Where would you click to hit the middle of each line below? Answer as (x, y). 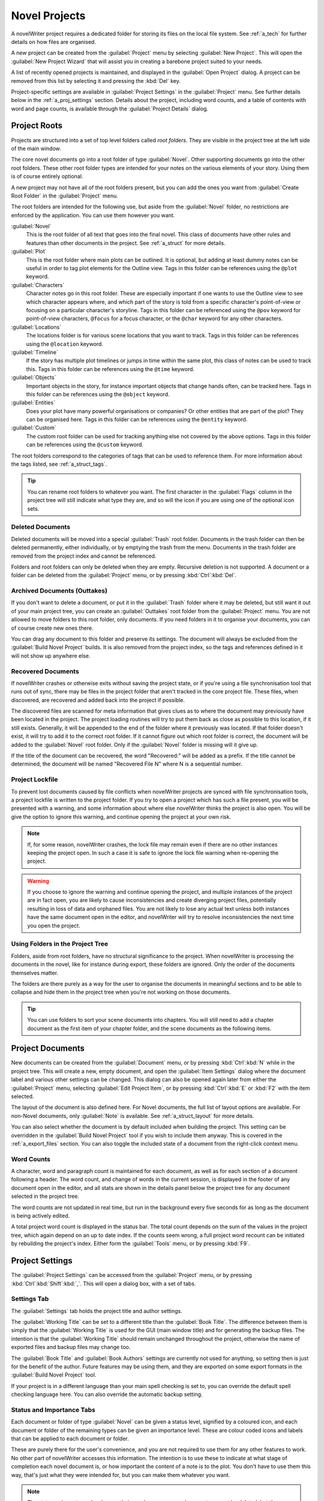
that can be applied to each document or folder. (70, 1439)
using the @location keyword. (64, 344)
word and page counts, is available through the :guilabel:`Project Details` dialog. (110, 109)
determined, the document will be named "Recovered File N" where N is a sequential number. (127, 764)
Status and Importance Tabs (53, 1410)
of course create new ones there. (52, 628)
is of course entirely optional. (47, 177)
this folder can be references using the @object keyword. (98, 394)
